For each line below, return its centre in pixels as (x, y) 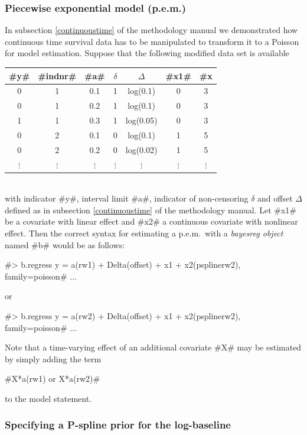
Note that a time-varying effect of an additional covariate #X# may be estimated (153, 347)
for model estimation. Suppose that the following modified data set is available (147, 53)
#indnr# (57, 75)
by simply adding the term (53, 358)
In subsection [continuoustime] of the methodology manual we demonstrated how (151, 30)
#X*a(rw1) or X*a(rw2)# (53, 379)
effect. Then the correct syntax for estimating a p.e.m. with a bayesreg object (144, 233)
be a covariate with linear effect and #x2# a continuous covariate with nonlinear (151, 221)
